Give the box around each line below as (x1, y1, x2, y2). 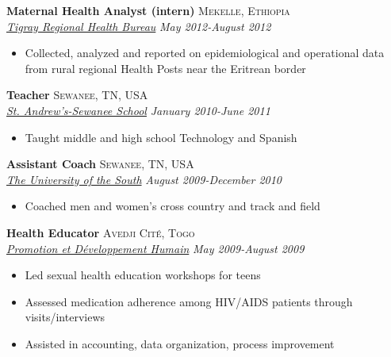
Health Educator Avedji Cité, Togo (6, 224, 195, 240)
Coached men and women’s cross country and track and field (25, 198, 320, 214)
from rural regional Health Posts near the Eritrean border (25, 59, 306, 76)
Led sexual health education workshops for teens (25, 267, 261, 283)
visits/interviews (25, 309, 105, 325)
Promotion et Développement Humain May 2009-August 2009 (6, 240, 305, 256)
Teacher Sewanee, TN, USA (6, 86, 148, 103)
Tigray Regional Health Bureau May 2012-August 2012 (6, 17, 271, 34)
